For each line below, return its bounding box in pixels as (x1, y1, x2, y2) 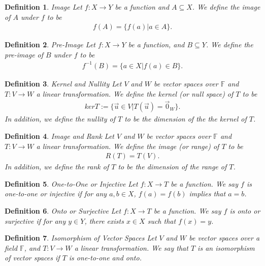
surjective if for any (5, 215, 66, 226)
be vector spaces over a (189, 232, 260, 243)
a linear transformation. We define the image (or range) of (36, 140, 219, 151)
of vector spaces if (5, 252, 60, 263)
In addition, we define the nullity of (5, 113, 115, 124)
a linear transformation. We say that (74, 242, 188, 253)
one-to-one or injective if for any (5, 188, 107, 199)
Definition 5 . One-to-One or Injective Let (5, 178, 138, 189)
